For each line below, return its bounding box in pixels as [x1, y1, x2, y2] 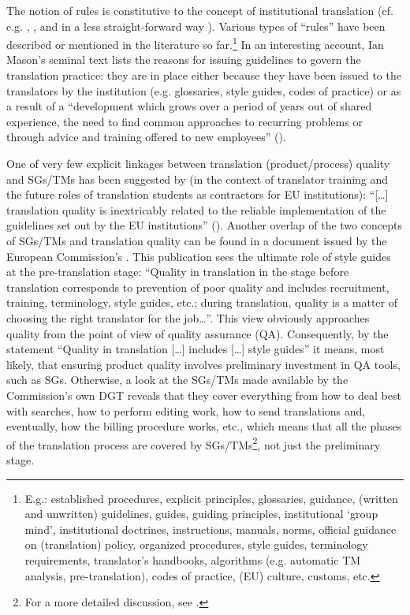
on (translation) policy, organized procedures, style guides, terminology [24, 536, 368, 553]
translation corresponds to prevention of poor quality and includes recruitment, [6, 278, 389, 295]
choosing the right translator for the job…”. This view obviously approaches [6, 309, 370, 326]
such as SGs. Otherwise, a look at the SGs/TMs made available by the [6, 371, 348, 388]
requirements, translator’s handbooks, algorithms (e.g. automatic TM [24, 551, 361, 568]
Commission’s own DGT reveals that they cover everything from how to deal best [6, 386, 401, 403]
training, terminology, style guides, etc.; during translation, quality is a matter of [6, 294, 398, 311]
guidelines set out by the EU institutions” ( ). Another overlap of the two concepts [6, 217, 402, 233]
